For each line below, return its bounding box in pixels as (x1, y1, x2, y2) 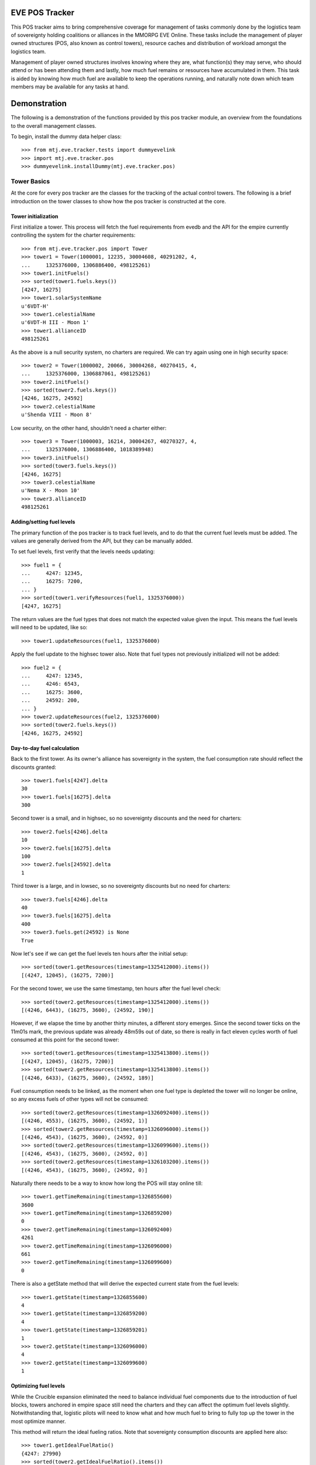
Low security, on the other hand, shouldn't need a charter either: (11, 424, 167, 431)
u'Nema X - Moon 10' (21, 487, 80, 494)
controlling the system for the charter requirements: (11, 231, 136, 239)
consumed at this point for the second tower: (11, 1036, 119, 1043)
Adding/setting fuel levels (11, 519, 75, 526)
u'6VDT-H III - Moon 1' (21, 319, 90, 326)
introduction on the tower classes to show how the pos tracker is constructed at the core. (11, 197, 226, 205)
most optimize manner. (11, 1418, 67, 1425)
